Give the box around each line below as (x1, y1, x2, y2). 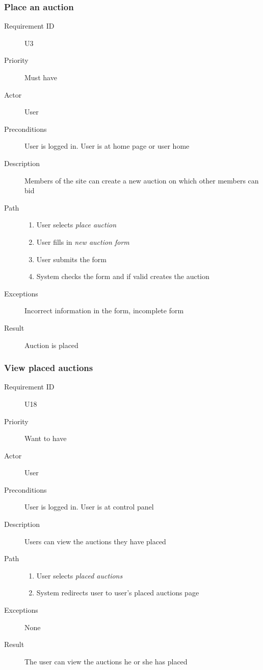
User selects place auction (36, 219, 117, 230)
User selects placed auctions (36, 570, 123, 581)
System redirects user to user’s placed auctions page (36, 587, 199, 598)
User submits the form (36, 253, 107, 264)
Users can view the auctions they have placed (24, 536, 166, 546)
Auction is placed (24, 339, 78, 350)
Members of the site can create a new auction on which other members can (24, 175, 259, 186)
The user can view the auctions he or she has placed (24, 656, 188, 666)
